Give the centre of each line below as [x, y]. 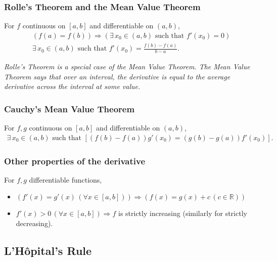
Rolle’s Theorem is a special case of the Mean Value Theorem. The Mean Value [127, 67]
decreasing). [34, 223]
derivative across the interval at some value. [72, 86]
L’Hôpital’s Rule [48, 251]
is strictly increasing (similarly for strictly [182, 213]
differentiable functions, [65, 179]
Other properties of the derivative [75, 161]
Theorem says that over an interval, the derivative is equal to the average [117, 76]
